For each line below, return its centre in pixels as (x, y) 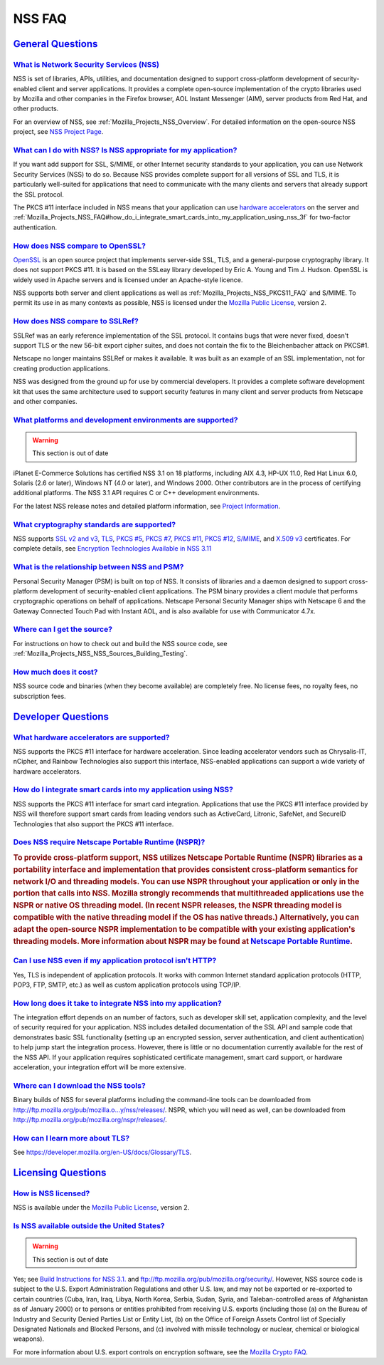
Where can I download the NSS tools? (79, 1085)
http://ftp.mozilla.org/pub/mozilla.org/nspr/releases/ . (90, 1119)
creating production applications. (62, 368)
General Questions (55, 44)
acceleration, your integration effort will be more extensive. (100, 1067)
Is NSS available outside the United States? (89, 1225)
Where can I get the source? (63, 629)
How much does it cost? (56, 672)
